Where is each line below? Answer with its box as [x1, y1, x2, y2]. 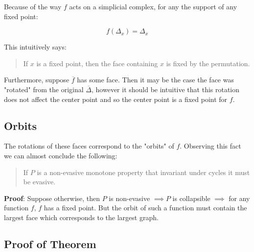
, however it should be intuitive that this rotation [92, 84, 240, 94]
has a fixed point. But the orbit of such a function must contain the [44, 202, 247, 213]
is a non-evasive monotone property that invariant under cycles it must [37, 167, 250, 177]
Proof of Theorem [4, 236, 96, 251]
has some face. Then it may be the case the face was [77, 75, 234, 85]
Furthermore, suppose [4, 75, 69, 85]
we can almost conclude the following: [4, 150, 117, 160]
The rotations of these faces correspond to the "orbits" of [4, 141, 174, 151]
